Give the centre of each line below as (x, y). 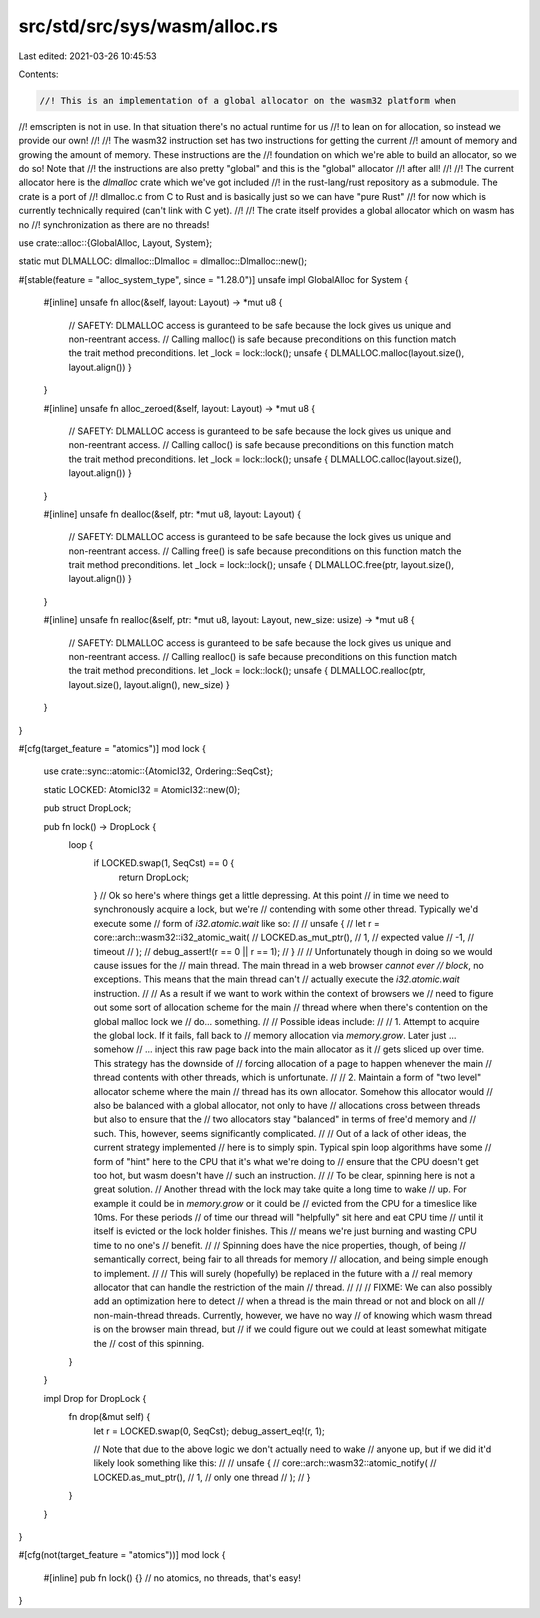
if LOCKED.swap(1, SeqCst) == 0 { (164, 863)
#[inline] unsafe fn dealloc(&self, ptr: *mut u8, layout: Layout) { (172, 514)
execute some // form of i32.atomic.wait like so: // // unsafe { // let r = (236, 923)
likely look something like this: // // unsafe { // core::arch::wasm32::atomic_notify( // (265, 1463)
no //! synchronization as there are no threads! (114, 224)
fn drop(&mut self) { (109, 1417)
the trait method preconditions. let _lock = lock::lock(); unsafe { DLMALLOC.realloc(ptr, (247, 671)
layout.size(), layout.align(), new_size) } (149, 684)
